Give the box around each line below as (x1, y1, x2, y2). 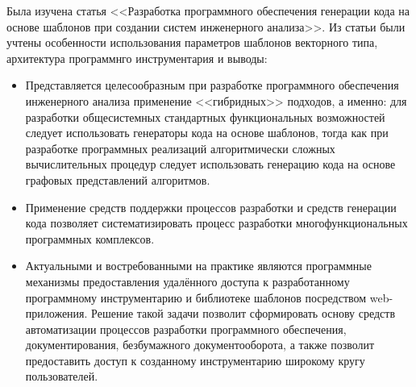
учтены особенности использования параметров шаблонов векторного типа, (6, 34, 378, 51)
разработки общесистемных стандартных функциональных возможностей (25, 108, 385, 125)
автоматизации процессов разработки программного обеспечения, (25, 320, 347, 337)
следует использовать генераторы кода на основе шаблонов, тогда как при (25, 124, 389, 141)
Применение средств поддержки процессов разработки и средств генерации (25, 198, 397, 215)
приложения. (25, 305, 88, 322)
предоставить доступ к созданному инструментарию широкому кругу (25, 352, 365, 368)
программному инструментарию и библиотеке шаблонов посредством (25, 289, 367, 306)
